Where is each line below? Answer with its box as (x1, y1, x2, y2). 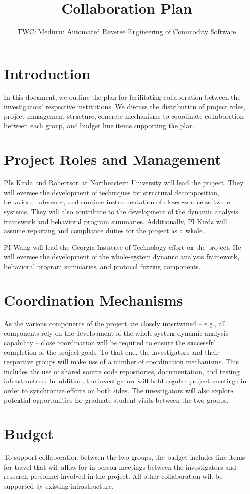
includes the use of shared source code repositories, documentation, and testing (4, 366, 240, 376)
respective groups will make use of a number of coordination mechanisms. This (4, 357, 239, 366)
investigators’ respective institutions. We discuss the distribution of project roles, (4, 101, 246, 112)
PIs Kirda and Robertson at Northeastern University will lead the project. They (4, 178, 244, 188)
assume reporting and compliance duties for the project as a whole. (4, 225, 205, 236)
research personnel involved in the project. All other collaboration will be (4, 471, 223, 481)
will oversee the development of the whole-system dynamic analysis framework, (4, 251, 240, 262)
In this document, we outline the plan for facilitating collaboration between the (4, 91, 241, 102)
